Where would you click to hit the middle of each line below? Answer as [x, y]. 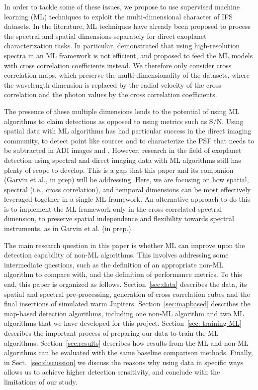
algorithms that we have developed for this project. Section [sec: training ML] [123, 323]
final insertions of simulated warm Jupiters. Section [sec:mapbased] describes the [127, 304]
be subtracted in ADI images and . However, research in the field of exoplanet [123, 150]
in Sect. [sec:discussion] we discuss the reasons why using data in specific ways [124, 362]
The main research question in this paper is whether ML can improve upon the [125, 245]
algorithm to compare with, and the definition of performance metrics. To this [123, 274]
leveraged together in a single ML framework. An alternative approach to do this [127, 199]
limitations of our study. [41, 381]
